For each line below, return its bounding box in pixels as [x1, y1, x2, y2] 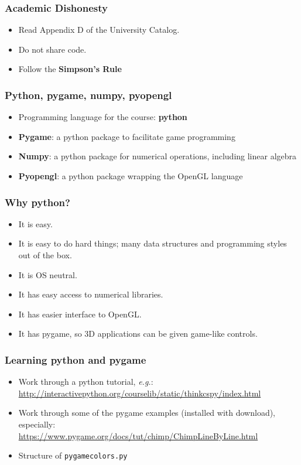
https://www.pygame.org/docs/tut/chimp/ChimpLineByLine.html [18, 429, 258, 442]
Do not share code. [18, 43, 87, 55]
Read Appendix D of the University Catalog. [18, 23, 180, 36]
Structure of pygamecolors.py [18, 449, 128, 461]
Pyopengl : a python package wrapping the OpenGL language [18, 170, 243, 182]
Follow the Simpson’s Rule [18, 63, 122, 75]
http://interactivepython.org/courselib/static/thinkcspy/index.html [18, 387, 261, 399]
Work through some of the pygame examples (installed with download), [18, 406, 276, 419]
